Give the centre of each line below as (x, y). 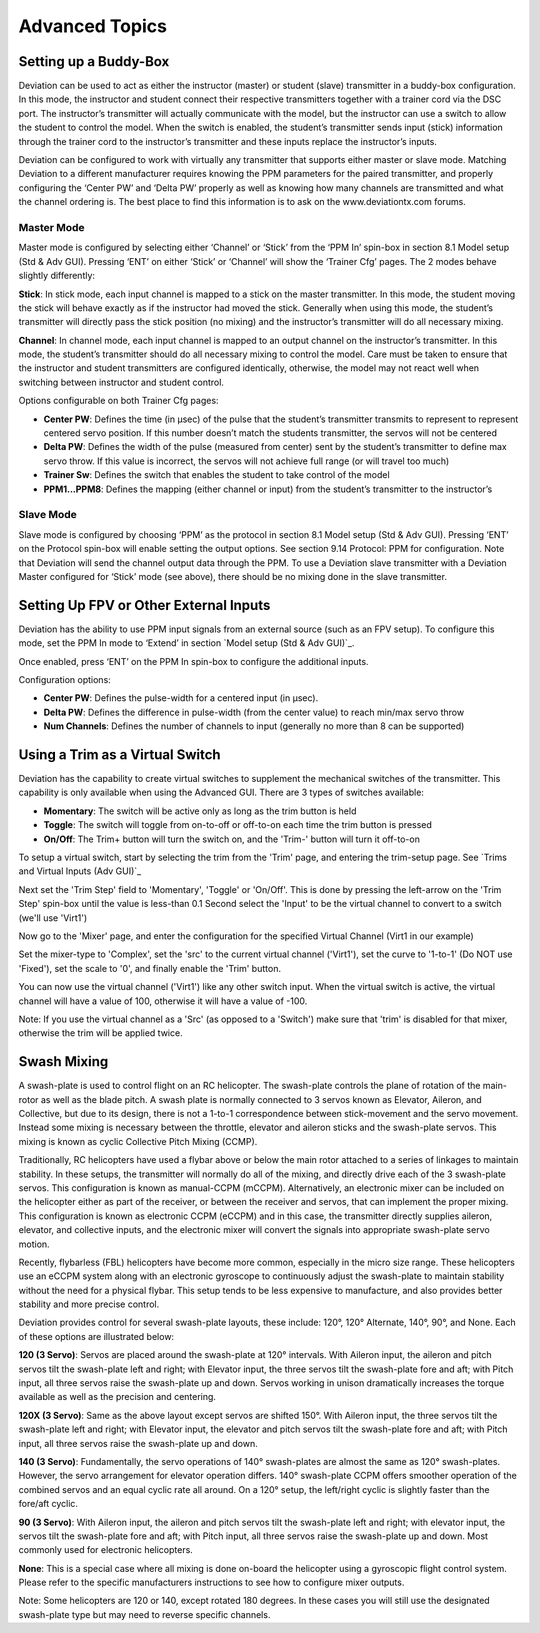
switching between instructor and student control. (121, 382)
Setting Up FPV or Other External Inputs (144, 605)
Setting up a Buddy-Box (94, 61)
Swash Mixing (63, 1061)
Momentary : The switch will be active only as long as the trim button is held (200, 811)
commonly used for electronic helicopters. (106, 1550)
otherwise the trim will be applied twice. (101, 1033)
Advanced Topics (92, 26)
